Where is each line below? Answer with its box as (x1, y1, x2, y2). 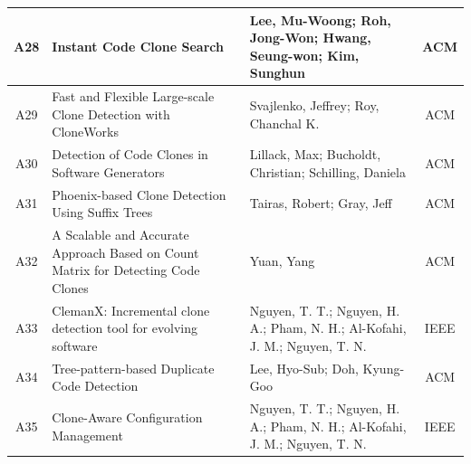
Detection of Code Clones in (52, 145, 208, 164)
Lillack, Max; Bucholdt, (249, 145, 381, 164)
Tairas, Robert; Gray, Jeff (249, 194, 392, 213)
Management (52, 425, 123, 444)
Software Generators (52, 162, 165, 181)
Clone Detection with (52, 104, 170, 123)
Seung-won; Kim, (249, 45, 360, 64)
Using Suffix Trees (52, 203, 153, 222)
